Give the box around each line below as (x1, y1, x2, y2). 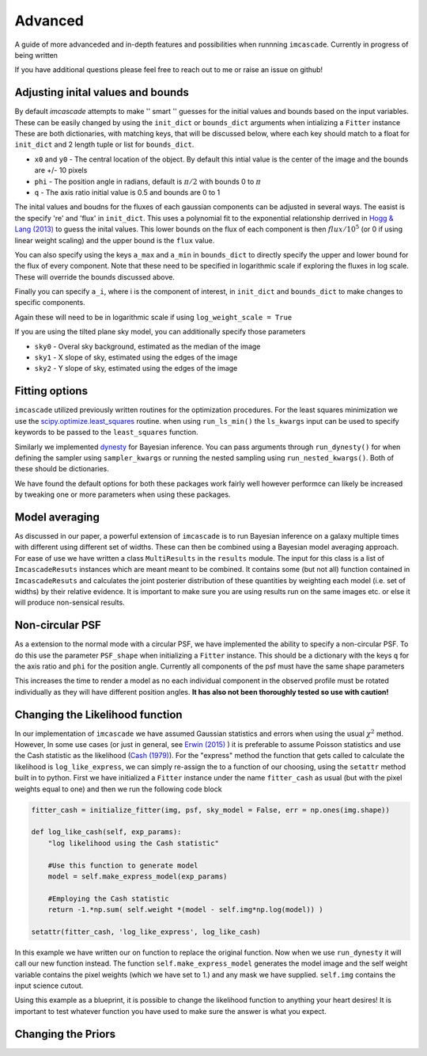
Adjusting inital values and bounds (14, 86, 190, 99)
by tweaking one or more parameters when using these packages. (14, 490, 231, 499)
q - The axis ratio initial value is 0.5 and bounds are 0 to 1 (34, 187, 221, 197)
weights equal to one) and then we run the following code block (14, 784, 222, 794)
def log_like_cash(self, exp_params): (31, 828, 182, 837)
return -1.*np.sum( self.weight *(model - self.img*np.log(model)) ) (47, 905, 323, 914)
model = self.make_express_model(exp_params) (47, 871, 228, 881)
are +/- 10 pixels (34, 166, 88, 175)
